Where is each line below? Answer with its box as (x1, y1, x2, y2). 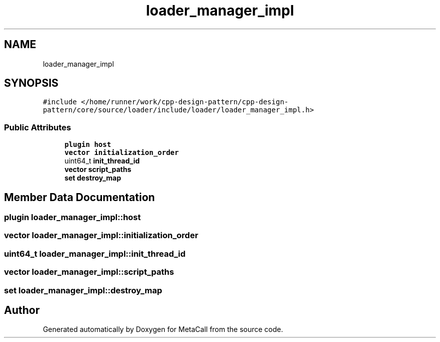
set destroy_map (64, 174, 122, 183)
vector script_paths (64, 165, 132, 174)
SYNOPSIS (4, 77, 59, 90)
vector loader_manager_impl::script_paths (4, 267, 174, 277)
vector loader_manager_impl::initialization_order (4, 230, 198, 241)
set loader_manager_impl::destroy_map (4, 285, 162, 295)
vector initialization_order (64, 148, 179, 157)
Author (4, 303, 40, 316)
